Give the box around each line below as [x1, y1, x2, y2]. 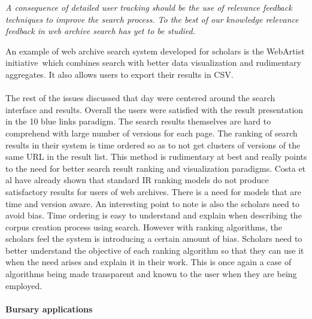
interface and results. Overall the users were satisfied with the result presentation [5, 103, 304, 116]
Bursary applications [5, 302, 93, 315]
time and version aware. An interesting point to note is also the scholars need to [5, 197, 299, 209]
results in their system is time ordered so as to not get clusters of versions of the [5, 138, 301, 151]
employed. [5, 279, 43, 291]
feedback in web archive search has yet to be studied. [5, 25, 196, 37]
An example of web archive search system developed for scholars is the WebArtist [5, 44, 305, 57]
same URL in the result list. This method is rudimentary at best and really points [5, 150, 307, 163]
